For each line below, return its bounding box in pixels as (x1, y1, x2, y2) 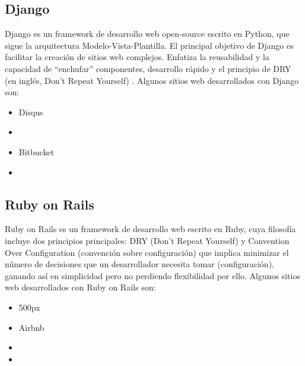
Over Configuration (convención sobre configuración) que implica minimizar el (5, 246, 289, 258)
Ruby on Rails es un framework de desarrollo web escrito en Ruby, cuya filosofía (5, 223, 296, 235)
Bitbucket (18, 145, 55, 158)
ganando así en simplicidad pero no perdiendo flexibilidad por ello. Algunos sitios (5, 269, 300, 281)
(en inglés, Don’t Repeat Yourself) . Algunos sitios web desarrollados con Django (5, 74, 299, 86)
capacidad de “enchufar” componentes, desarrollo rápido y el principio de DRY (5, 62, 291, 74)
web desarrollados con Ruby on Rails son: (5, 281, 156, 293)
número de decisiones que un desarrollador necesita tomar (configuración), (5, 258, 274, 270)
